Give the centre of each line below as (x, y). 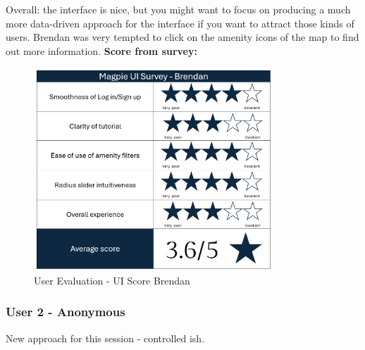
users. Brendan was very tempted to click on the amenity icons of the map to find (182, 37)
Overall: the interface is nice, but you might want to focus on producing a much (178, 9)
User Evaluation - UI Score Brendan (112, 280)
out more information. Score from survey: (101, 50)
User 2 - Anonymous (66, 312)
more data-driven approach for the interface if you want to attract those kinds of (180, 23)
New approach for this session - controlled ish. (105, 338)
